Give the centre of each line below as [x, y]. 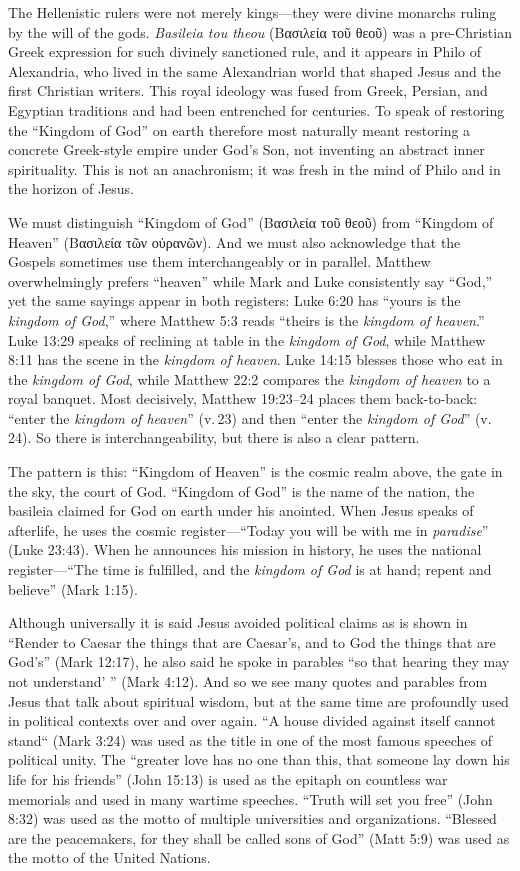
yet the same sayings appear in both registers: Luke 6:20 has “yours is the [234, 300]
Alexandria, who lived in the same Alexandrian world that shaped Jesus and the [254, 70]
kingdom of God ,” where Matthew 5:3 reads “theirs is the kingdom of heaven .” [246, 319]
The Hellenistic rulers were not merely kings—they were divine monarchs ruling [252, 12]
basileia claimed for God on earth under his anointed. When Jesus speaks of [241, 510]
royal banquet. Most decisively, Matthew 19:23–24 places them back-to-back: [243, 398]
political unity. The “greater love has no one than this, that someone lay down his [259, 759]
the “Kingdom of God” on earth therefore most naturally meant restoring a [239, 129]
